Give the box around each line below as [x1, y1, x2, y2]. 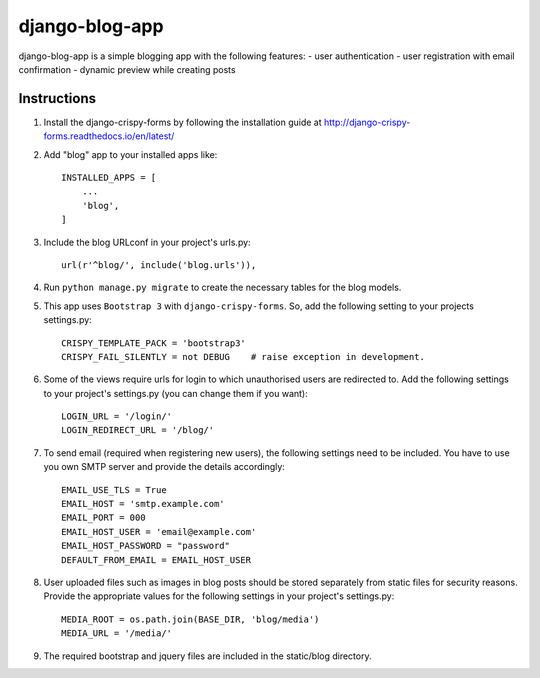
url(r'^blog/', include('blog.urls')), [61, 259, 257, 270]
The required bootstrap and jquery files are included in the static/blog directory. [43, 650, 372, 662]
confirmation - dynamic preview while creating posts [18, 63, 236, 75]
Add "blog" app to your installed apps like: [43, 148, 218, 160]
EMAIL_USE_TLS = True [61, 484, 167, 495]
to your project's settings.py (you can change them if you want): [43, 387, 309, 399]
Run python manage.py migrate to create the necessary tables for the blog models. [43, 281, 402, 294]
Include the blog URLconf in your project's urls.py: [43, 236, 251, 248]
